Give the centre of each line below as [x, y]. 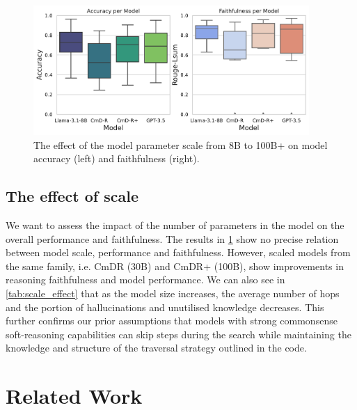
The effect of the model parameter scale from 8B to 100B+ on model [181, 144]
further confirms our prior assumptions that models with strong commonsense [172, 321]
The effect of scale [72, 196]
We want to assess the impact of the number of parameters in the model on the [175, 224]
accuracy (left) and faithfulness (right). [117, 158]
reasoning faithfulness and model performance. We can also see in [145, 279]
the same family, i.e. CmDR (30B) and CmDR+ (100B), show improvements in [175, 266]
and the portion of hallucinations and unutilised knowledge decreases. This [165, 307]
